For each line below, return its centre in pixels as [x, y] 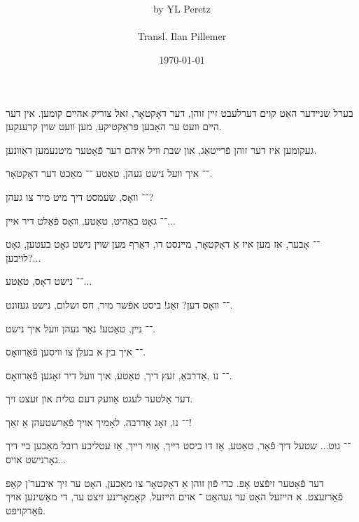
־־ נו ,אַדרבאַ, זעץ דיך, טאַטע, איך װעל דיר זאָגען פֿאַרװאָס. [119, 375]
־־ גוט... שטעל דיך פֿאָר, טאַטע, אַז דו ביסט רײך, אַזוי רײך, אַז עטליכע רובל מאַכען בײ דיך [178, 445]
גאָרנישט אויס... [36, 459]
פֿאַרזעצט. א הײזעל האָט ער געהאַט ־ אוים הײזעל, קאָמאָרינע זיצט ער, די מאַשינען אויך [175, 496]
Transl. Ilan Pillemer [182, 36]
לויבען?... [23, 257]
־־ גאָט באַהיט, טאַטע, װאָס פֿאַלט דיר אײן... [91, 220]
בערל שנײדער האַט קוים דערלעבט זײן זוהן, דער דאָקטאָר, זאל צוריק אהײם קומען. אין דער [179, 112]
